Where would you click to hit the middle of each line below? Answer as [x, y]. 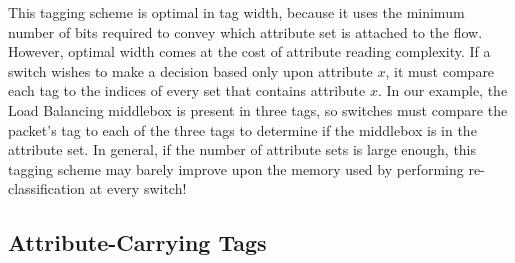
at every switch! [138, 188]
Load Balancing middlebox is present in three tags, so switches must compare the [258, 109]
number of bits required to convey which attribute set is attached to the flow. [245, 31]
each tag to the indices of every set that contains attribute [187, 90]
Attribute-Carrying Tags [137, 242]
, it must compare [440, 70]
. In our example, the [442, 90]
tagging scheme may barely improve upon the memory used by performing [236, 168]
